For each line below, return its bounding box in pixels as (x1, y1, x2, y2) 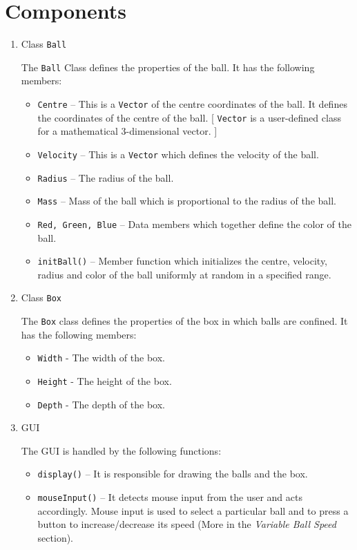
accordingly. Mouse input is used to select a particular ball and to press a (37, 503, 349, 518)
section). (37, 530, 74, 544)
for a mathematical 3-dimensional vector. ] (37, 124, 218, 138)
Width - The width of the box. (37, 350, 165, 365)
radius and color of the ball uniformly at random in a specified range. (37, 267, 331, 281)
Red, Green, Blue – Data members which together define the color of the (37, 216, 351, 231)
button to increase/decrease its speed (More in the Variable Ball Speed (37, 517, 336, 531)
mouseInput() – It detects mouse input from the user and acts (37, 490, 302, 504)
